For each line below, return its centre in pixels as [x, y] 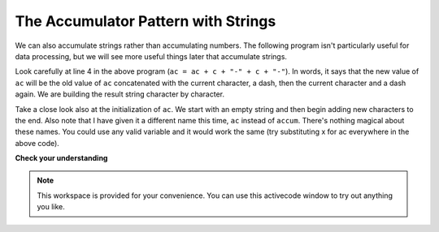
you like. [51, 207]
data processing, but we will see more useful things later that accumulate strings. [151, 56]
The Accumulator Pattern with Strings [146, 21]
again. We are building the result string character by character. [120, 94]
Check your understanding [61, 158]
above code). [37, 143]
